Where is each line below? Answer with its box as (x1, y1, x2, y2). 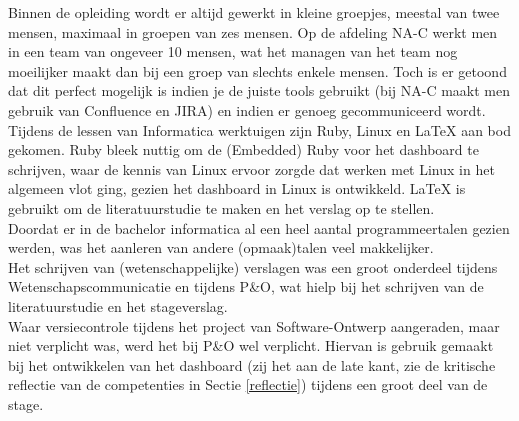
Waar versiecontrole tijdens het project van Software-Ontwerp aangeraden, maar (8, 315, 500, 336)
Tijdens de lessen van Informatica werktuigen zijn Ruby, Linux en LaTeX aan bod (8, 119, 511, 140)
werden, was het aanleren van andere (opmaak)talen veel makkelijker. (8, 237, 434, 258)
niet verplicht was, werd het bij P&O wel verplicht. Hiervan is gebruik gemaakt (8, 335, 494, 356)
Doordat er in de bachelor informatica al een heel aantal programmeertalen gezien (8, 217, 510, 238)
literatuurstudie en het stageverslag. (8, 295, 228, 316)
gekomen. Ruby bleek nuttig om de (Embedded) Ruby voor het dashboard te (8, 139, 479, 160)
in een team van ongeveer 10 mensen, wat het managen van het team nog (8, 41, 458, 62)
